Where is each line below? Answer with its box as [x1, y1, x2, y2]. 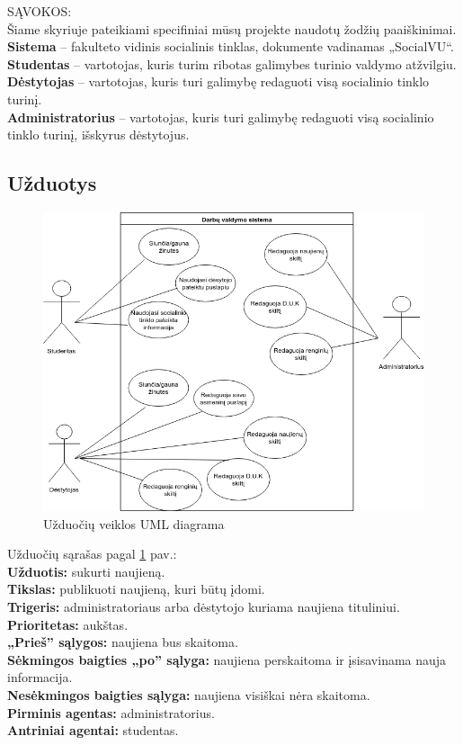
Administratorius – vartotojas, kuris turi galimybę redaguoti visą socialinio [7, 107, 434, 126]
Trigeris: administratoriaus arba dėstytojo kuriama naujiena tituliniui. [7, 597, 400, 616]
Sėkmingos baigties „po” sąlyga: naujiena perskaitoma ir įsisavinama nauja [7, 650, 447, 669]
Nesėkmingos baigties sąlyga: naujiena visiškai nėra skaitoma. [7, 685, 370, 704]
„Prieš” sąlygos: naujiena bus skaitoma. [7, 633, 238, 651]
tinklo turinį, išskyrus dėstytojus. [7, 125, 190, 144]
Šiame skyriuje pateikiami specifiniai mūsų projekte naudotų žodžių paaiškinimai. [7, 19, 457, 38]
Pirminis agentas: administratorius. [7, 703, 215, 722]
